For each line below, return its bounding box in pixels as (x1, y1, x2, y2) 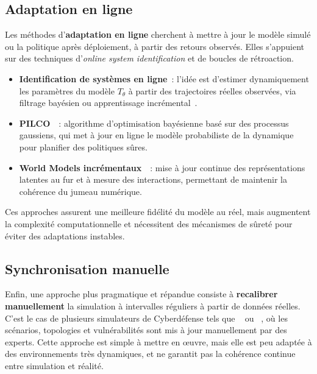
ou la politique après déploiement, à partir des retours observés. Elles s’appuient (5, 40, 304, 52)
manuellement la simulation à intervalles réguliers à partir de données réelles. (5, 299, 301, 312)
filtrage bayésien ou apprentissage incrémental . (19, 96, 198, 109)
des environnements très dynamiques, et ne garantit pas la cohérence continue (5, 347, 296, 360)
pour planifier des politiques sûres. (19, 140, 148, 153)
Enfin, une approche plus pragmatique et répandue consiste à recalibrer (5, 288, 278, 300)
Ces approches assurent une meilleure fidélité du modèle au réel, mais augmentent (5, 205, 311, 218)
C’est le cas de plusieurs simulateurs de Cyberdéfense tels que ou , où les (5, 311, 288, 324)
